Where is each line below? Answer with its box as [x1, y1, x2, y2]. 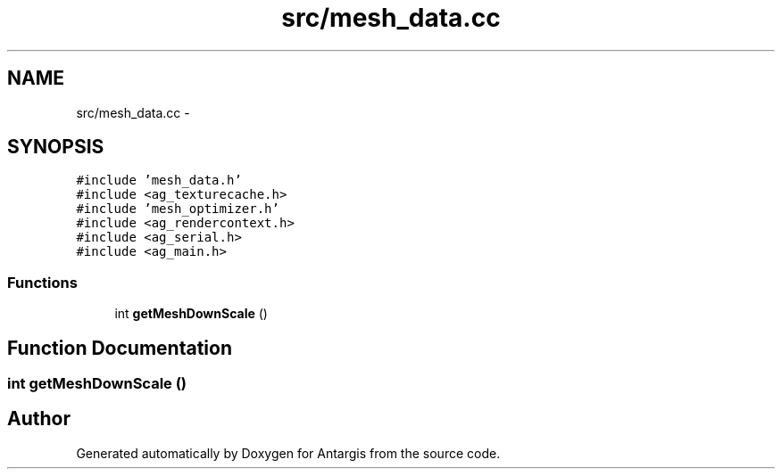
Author [7, 407, 71, 431]
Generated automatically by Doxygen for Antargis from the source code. [76, 445, 501, 461]
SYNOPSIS [7, 135, 104, 159]
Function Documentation [7, 336, 232, 359]
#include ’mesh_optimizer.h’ [76, 201, 279, 217]
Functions [7, 273, 78, 291]
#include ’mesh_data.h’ [76, 173, 242, 188]
